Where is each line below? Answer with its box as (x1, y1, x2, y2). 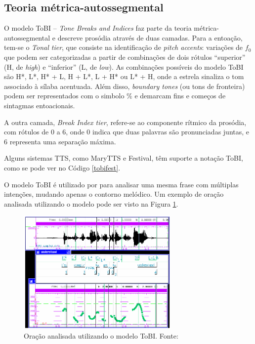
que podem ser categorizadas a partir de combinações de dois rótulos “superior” (4, 51, 246, 62)
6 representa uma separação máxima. (4, 136, 116, 146)
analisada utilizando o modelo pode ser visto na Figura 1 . (4, 198, 178, 209)
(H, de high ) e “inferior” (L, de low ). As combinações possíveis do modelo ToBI (4, 61, 244, 72)
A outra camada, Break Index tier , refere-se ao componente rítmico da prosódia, (4, 117, 247, 127)
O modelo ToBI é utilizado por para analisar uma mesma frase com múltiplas (4, 179, 239, 189)
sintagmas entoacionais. (4, 100, 75, 110)
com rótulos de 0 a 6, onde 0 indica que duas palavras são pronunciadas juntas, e (4, 127, 250, 137)
